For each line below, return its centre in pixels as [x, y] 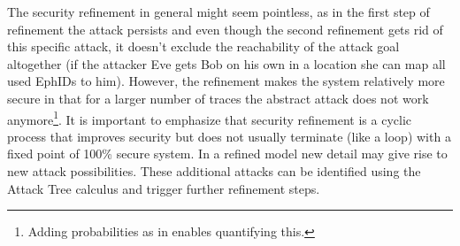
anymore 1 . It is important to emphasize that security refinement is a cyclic [209, 118]
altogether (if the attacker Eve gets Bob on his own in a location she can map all [226, 63]
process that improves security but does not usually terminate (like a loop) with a [229, 136]
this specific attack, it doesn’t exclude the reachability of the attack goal [203, 46]
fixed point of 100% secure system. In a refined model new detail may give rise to [227, 154]
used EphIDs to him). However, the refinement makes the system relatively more [226, 81]
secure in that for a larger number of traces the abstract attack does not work [218, 98]
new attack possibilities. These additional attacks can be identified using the [214, 171]
